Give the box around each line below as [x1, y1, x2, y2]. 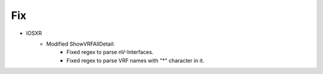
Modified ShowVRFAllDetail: [46, 40, 115, 47]
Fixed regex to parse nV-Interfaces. [66, 49, 154, 56]
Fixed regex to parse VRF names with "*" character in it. [66, 57, 205, 64]
